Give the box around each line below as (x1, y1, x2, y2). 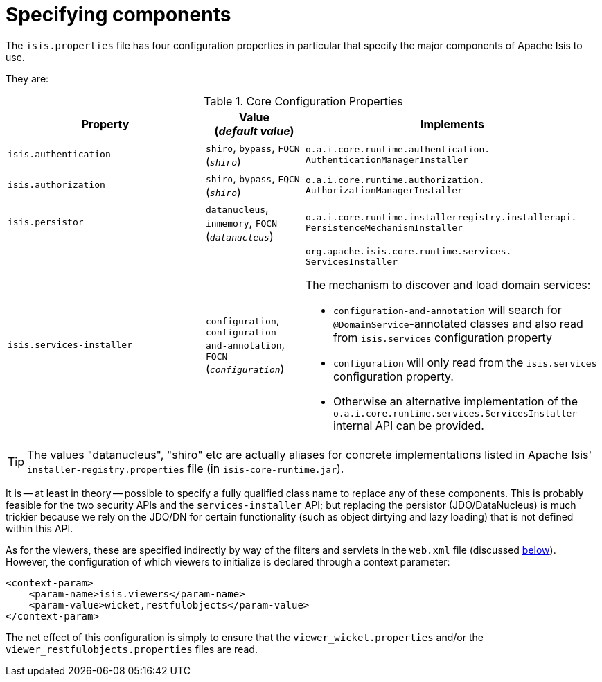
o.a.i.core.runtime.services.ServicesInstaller (333, 408, 578, 419)
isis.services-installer (8, 339, 133, 350)
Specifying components (6, 3, 231, 26)
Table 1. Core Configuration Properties (204, 94, 403, 108)
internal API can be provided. (333, 418, 484, 432)
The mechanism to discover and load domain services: (305, 277, 591, 292)
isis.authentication (8, 149, 111, 160)
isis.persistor (8, 217, 84, 228)
